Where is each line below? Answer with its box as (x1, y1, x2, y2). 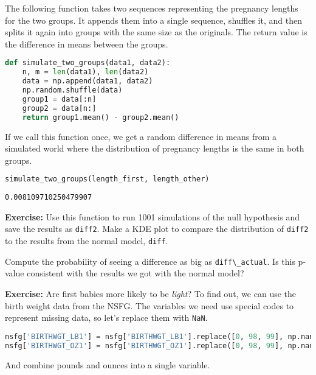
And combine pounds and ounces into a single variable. (5, 358, 210, 371)
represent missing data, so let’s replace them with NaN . (5, 311, 208, 324)
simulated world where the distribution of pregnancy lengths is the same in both (5, 142, 304, 155)
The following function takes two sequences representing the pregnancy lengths (5, 2, 298, 14)
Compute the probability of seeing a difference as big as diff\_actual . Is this (5, 254, 295, 267)
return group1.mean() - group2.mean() (22, 113, 179, 122)
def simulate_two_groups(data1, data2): (5, 58, 171, 68)
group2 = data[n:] (22, 103, 97, 113)
